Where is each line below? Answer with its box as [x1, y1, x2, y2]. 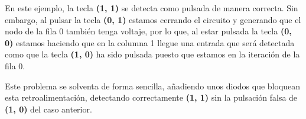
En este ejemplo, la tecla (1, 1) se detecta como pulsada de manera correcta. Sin [5, 2, 298, 14]
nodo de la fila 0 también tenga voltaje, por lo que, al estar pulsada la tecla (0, [5, 25, 292, 37]
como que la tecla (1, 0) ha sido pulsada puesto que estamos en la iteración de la [5, 48, 300, 60]
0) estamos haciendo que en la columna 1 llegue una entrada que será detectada [5, 36, 295, 49]
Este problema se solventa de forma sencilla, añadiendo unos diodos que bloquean [5, 79, 301, 92]
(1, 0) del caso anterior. [5, 102, 92, 115]
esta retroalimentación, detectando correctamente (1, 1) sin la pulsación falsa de [5, 91, 298, 104]
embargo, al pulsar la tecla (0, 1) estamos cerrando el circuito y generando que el [5, 13, 301, 25]
